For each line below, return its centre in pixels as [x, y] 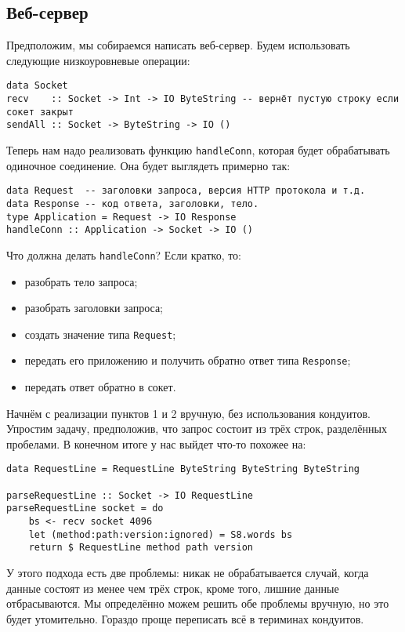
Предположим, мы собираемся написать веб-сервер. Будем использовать [178, 45]
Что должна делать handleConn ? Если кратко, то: [124, 254]
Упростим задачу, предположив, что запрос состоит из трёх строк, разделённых [197, 429]
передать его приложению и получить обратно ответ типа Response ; [188, 360]
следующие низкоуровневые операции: [98, 60]
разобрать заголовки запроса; [94, 308]
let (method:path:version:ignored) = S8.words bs [161, 534]
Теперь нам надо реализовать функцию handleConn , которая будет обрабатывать [198, 150]
